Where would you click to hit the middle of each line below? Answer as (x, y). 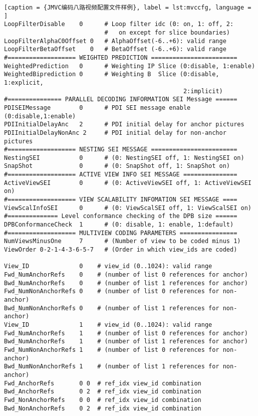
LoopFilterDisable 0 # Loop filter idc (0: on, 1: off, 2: (119, 24)
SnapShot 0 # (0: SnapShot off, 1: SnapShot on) (117, 166)
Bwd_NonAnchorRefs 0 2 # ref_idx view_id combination (103, 408)
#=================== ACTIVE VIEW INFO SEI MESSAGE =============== (121, 175)
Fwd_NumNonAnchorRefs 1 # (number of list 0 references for (112, 350)
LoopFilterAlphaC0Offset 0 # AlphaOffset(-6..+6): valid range (115, 41)
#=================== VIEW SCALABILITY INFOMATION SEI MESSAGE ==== (121, 200)
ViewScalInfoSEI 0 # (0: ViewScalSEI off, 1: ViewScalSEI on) (128, 208)
